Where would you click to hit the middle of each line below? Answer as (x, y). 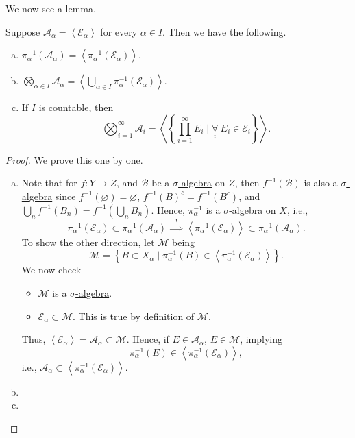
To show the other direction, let (88, 242)
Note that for (49, 183)
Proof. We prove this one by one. (74, 159)
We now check (51, 270)
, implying (261, 339)
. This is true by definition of (134, 316)
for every (119, 31)
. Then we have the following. (224, 31)
